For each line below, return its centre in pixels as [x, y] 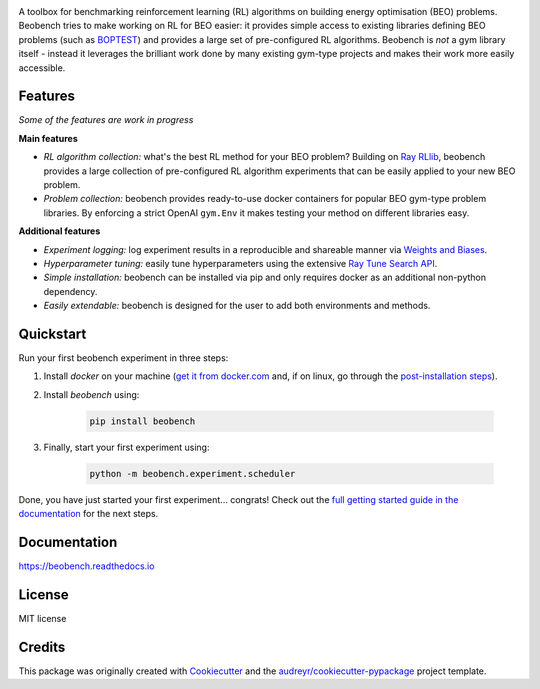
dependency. [70, 291]
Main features [48, 138]
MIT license [42, 618]
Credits [42, 646]
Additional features [59, 231]
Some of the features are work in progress [106, 120]
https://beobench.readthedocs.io [86, 566]
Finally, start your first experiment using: [126, 447]
